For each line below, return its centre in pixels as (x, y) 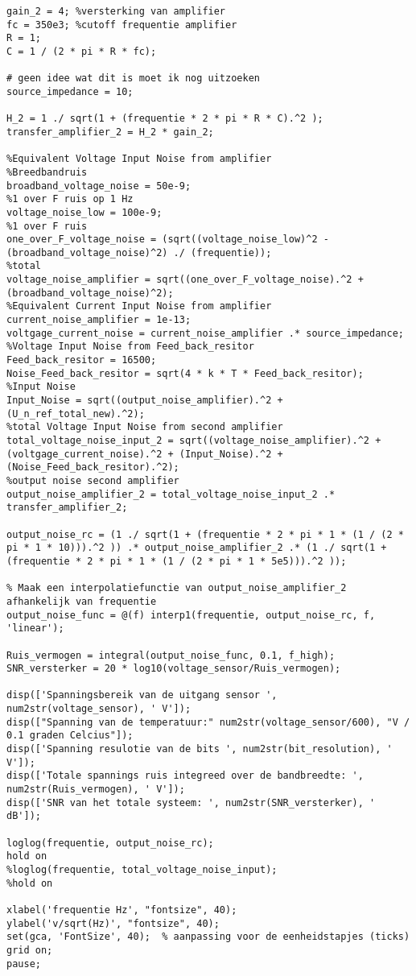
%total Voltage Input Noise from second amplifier (145, 427)
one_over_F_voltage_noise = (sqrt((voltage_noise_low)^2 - (168, 240)
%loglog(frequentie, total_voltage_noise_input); (142, 870)
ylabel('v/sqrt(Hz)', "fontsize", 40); (113, 923)
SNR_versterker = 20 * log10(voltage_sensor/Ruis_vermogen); (174, 669)
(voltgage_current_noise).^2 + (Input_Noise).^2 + (145, 454)
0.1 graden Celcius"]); (70, 736)
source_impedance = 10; (70, 91)
